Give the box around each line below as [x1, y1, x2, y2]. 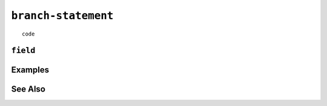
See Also [11, 84, 45, 95]
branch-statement [11, 9, 114, 22]
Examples [11, 65, 50, 75]
